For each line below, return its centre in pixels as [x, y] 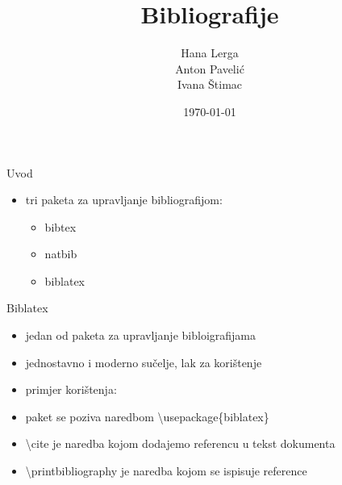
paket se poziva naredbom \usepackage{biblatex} [147, 416]
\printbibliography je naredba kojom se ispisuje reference [166, 471]
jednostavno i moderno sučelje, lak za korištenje [144, 362]
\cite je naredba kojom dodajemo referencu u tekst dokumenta [180, 443]
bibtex [60, 226]
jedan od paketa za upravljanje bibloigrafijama [140, 335]
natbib [61, 254]
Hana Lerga [210, 53]
